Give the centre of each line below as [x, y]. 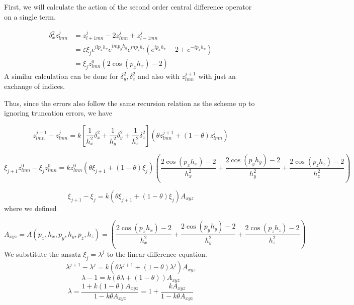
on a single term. [30, 16]
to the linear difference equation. [157, 254]
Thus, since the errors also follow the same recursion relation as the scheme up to [129, 103]
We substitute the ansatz [42, 254]
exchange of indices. [35, 86]
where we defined [30, 208]
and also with [159, 76]
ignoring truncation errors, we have [58, 113]
